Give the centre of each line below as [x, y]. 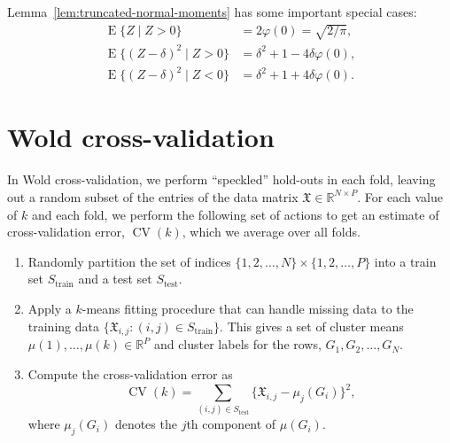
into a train [405, 261]
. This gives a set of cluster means [312, 326]
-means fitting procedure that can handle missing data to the [248, 308]
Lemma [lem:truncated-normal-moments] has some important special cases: [212, 12]
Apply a [50, 308]
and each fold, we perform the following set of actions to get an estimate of [235, 214]
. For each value [400, 196]
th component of [231, 424]
